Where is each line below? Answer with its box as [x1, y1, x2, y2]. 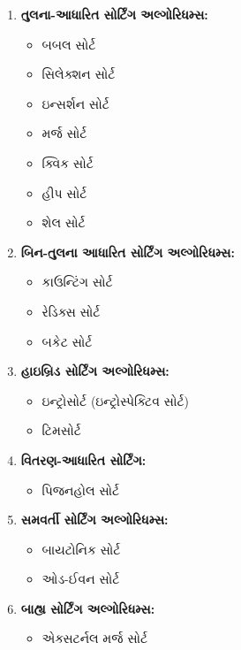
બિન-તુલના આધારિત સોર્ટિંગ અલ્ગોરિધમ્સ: [20, 242, 235, 261]
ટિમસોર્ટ [41, 421, 81, 440]
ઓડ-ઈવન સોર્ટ [41, 570, 120, 588]
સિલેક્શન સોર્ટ [41, 65, 116, 83]
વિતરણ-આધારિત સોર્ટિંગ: [20, 450, 147, 469]
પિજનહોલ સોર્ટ [41, 480, 120, 499]
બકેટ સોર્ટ [41, 332, 93, 350]
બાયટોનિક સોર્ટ [41, 539, 121, 558]
